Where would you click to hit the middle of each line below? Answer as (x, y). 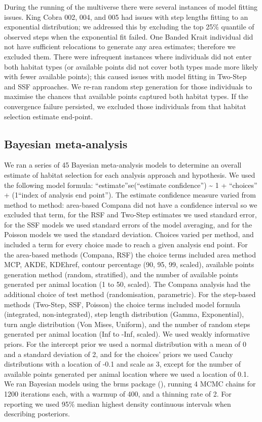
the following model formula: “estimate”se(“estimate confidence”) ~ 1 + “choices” (131, 185)
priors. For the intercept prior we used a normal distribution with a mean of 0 (125, 344)
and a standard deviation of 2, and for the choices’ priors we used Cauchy (119, 354)
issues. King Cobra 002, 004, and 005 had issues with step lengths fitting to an (126, 17)
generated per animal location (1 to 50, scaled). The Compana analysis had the (127, 284)
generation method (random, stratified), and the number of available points (121, 274)
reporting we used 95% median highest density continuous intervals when (118, 403)
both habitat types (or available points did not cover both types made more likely (131, 66)
